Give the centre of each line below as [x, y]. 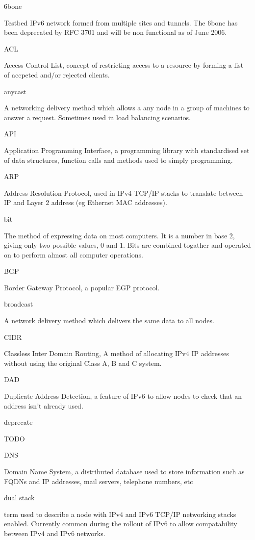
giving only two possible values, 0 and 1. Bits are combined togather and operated [127, 245]
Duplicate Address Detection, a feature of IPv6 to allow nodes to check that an [123, 396]
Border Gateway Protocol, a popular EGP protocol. [82, 287]
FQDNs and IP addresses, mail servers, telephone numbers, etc [99, 481]
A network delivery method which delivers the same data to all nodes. [109, 321]
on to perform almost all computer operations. [74, 254]
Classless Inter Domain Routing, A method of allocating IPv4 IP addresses [116, 353]
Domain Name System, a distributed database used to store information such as [124, 471]
